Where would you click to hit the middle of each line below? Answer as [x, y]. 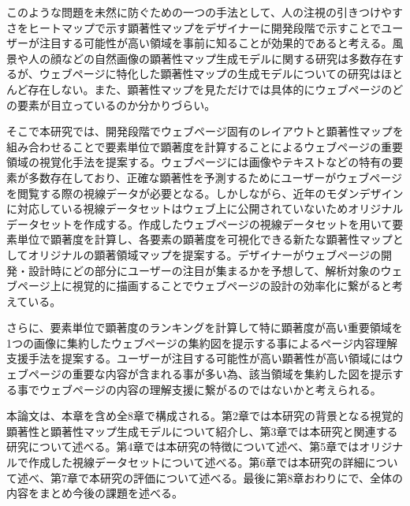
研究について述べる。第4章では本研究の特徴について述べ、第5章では [183, 446]
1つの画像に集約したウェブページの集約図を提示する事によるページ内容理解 [202, 342]
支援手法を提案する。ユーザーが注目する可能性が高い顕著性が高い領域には [199, 358]
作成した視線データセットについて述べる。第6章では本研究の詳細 [196, 462]
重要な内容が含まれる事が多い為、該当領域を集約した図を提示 [232, 374]
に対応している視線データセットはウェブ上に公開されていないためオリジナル [205, 208]
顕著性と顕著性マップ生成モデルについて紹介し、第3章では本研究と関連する [202, 431]
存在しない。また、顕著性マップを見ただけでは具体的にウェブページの [210, 89]
